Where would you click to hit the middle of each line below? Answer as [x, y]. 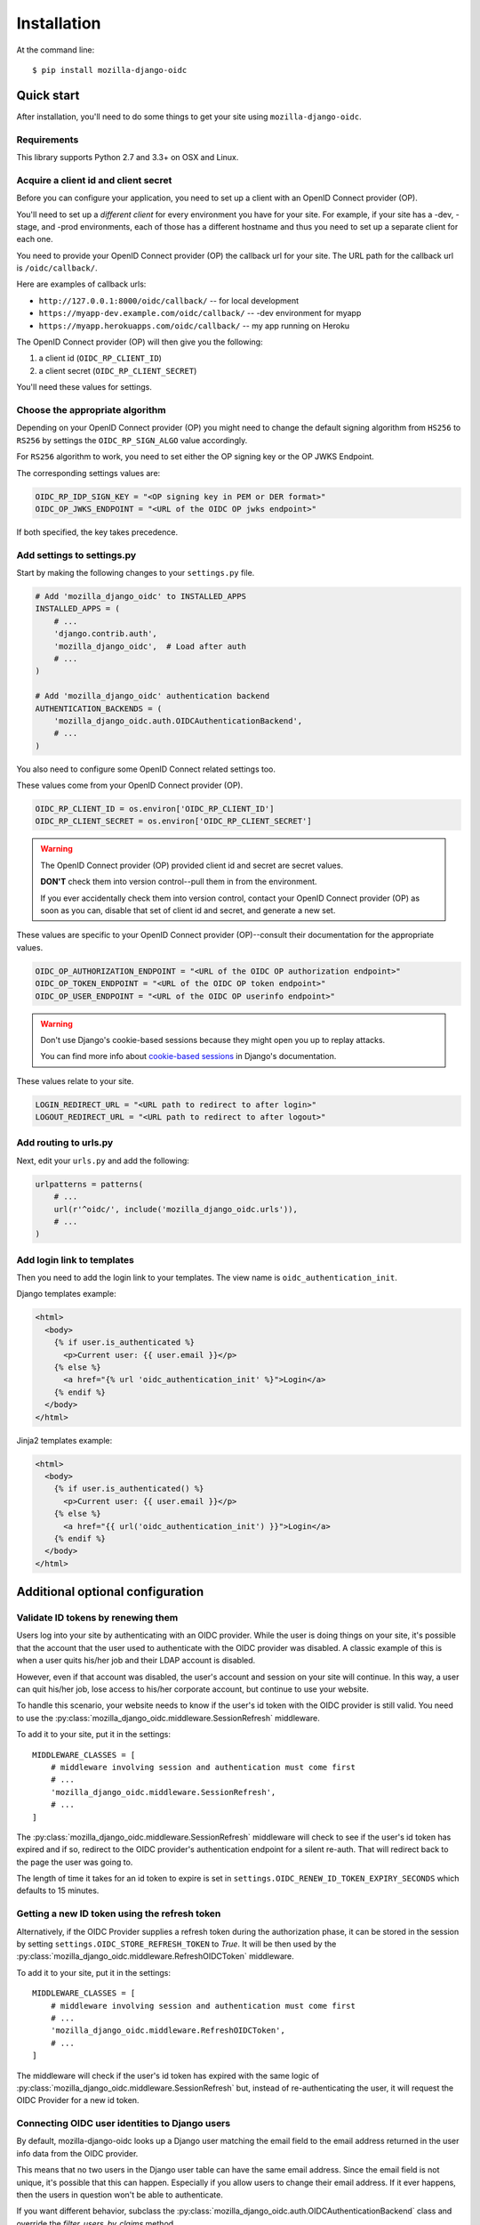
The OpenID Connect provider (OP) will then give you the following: [140, 342]
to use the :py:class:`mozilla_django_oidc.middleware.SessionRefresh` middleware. [168, 1718]
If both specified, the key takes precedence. [97, 532]
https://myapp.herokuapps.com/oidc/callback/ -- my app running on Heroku [194, 326]
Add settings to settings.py [76, 554]
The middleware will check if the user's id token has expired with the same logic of [168, 2075]
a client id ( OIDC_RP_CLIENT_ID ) [100, 358]
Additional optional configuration [110, 1592]
